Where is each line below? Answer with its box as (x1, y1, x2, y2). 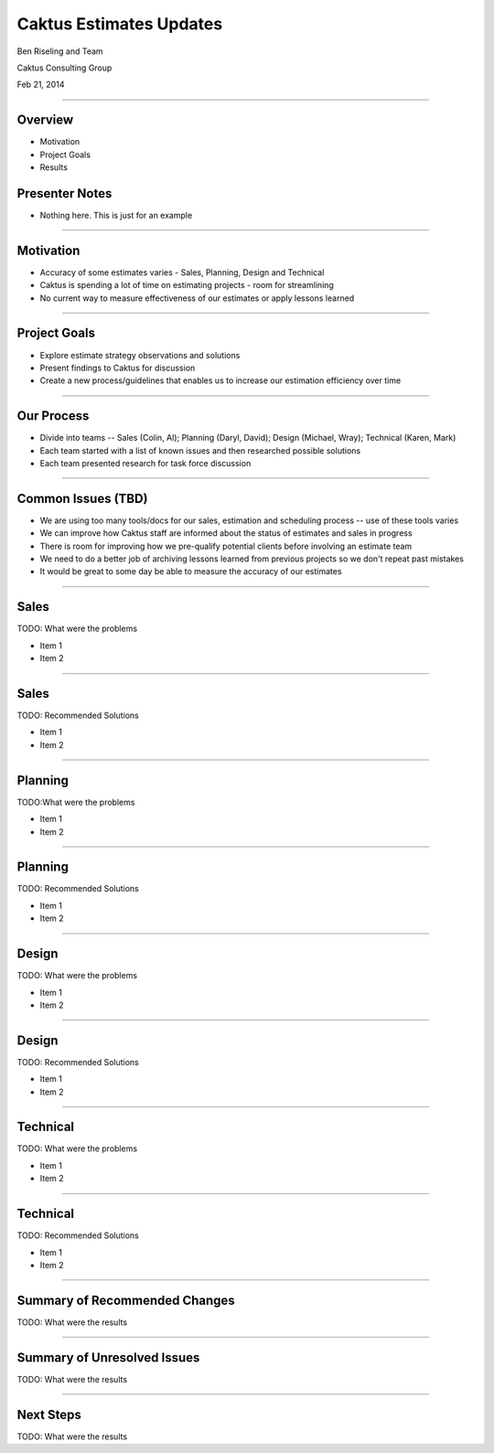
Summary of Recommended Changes (16, 1292, 235, 1308)
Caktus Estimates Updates (16, 14, 223, 34)
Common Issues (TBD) (16, 490, 148, 507)
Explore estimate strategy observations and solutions (39, 349, 241, 360)
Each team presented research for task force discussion (39, 457, 252, 468)
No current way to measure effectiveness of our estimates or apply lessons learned (39, 293, 355, 304)
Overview (16, 112, 74, 128)
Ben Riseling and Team (16, 46, 104, 57)
